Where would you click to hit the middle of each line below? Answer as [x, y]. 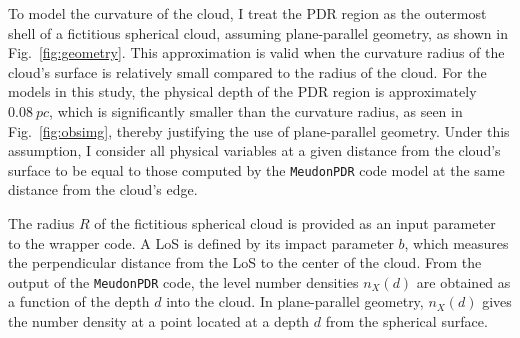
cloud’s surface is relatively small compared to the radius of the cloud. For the [247, 71]
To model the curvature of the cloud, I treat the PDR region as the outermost [247, 13]
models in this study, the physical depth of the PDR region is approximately [242, 91]
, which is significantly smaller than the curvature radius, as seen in [256, 110]
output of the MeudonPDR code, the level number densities [183, 281]
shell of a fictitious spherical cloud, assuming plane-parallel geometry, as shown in [258, 32]
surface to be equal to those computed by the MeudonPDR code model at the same [256, 169]
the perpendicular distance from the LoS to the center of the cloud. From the [245, 262]
